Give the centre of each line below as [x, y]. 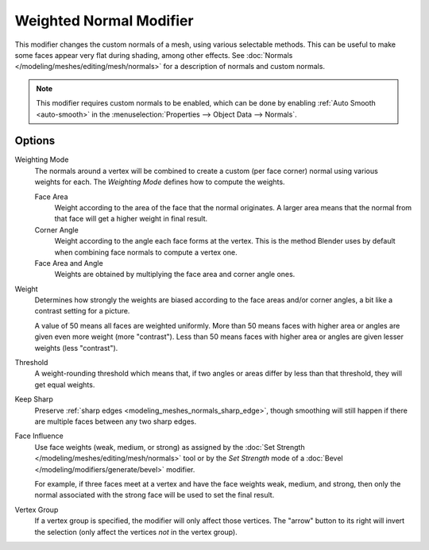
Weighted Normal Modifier [104, 21]
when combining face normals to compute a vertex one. [146, 252]
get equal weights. [65, 384]
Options [35, 141]
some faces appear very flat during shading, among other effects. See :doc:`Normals [154, 55]
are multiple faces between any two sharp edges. [116, 421]
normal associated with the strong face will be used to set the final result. [155, 495]
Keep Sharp [34, 399]
